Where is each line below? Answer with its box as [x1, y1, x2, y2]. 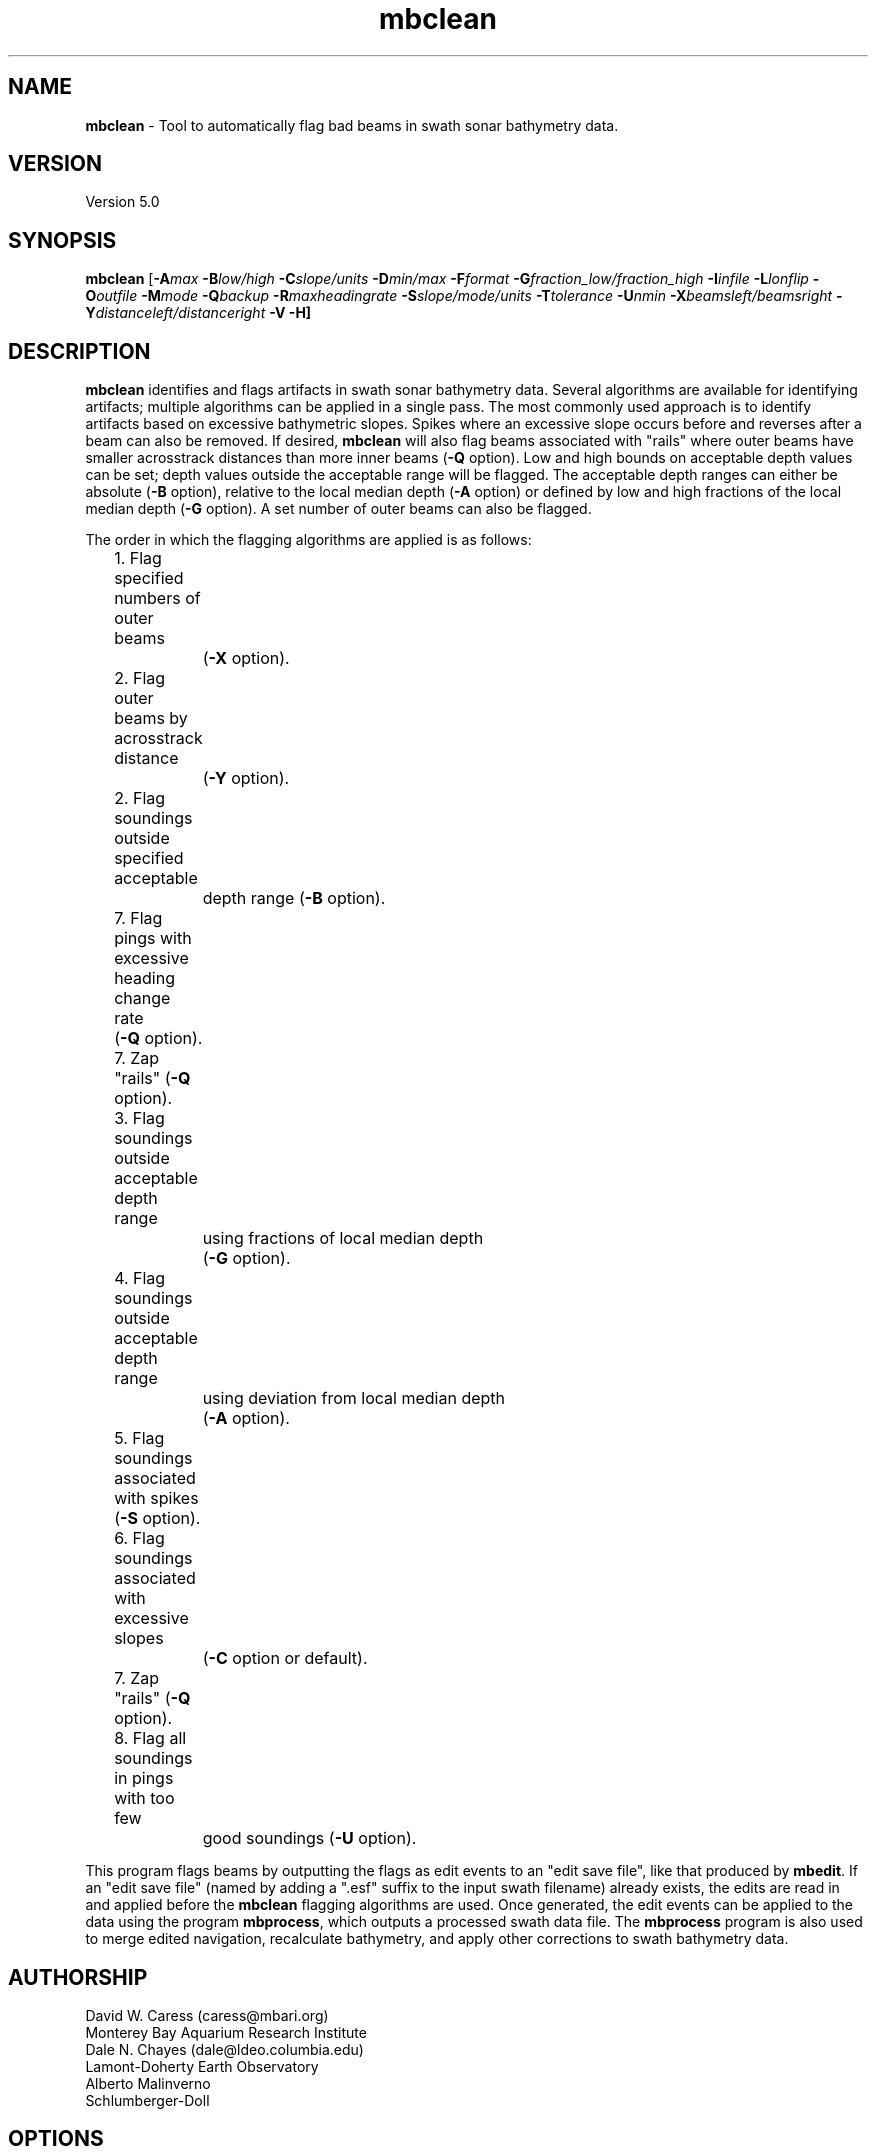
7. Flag [114, 908, 163, 929]
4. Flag [114, 1268, 166, 1289]
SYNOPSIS [8, 227, 117, 253]
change [114, 988, 171, 1009]
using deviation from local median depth [202, 1388, 506, 1409]
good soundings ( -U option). [202, 1828, 417, 1849]
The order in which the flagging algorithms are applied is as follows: [85, 531, 532, 549]
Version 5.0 [85, 193, 160, 211]
